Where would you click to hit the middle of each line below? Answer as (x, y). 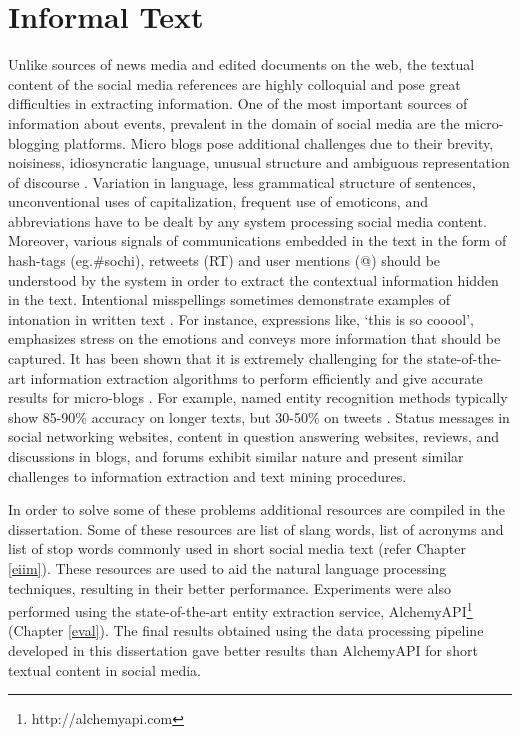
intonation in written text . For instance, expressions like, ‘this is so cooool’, (241, 318)
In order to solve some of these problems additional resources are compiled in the (256, 509)
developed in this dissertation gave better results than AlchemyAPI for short (243, 650)
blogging (34, 142)
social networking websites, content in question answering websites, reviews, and (254, 436)
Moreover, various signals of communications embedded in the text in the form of (257, 240)
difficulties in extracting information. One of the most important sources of (238, 103)
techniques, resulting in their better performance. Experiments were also (229, 587)
